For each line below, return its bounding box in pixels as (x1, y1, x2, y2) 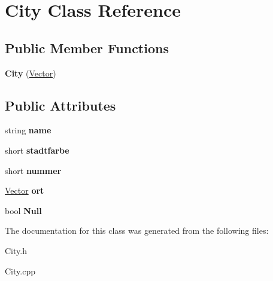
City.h (5, 244, 27, 256)
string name (5, 124, 51, 136)
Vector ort (5, 184, 44, 197)
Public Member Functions (5, 38, 169, 57)
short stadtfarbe (5, 143, 69, 156)
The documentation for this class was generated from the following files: (5, 224, 269, 237)
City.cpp (5, 264, 35, 277)
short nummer (5, 164, 62, 176)
